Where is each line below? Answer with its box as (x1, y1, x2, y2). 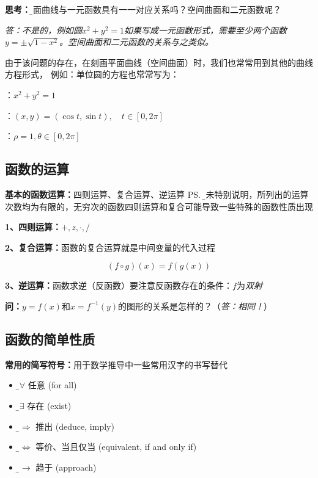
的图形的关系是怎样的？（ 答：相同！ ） (118, 299, 273, 312)
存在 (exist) (27, 399, 72, 411)
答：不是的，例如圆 (5, 23, 82, 36)
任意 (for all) (28, 378, 77, 391)
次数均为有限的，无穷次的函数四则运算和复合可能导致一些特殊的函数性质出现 (5, 200, 313, 212)
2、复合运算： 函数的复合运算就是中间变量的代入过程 (5, 241, 216, 253)
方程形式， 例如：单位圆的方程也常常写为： (5, 68, 179, 81)
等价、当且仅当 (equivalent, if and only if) (35, 440, 197, 453)
